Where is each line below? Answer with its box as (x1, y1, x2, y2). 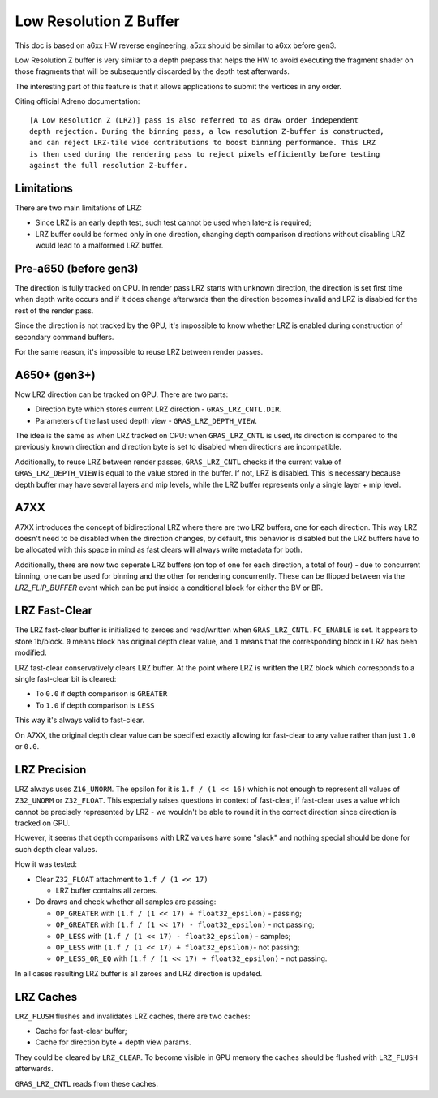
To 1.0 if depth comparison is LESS (35, 700, 155, 710)
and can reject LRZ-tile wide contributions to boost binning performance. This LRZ (29, 138, 376, 148)
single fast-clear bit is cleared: (15, 674, 117, 683)
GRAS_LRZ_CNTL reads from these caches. (15, 1079, 158, 1088)
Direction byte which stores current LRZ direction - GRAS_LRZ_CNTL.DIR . (35, 404, 282, 414)
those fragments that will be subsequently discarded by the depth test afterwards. (15, 67, 290, 76)
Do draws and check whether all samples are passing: (35, 897, 217, 906)
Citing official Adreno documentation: (15, 97, 140, 106)
